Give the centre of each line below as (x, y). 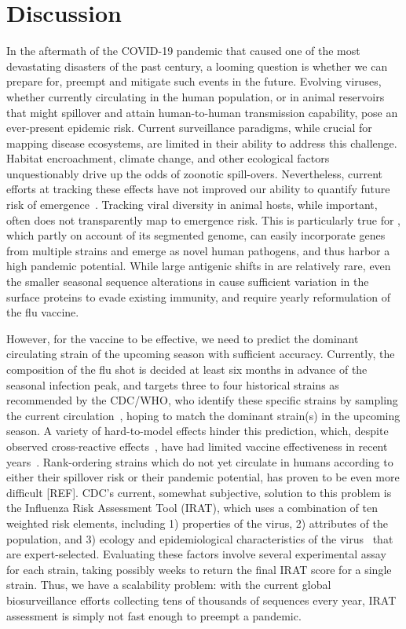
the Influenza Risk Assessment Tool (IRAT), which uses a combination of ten (192, 508)
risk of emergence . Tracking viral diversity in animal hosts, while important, (192, 205)
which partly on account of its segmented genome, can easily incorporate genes (196, 235)
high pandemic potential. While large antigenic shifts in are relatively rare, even (199, 266)
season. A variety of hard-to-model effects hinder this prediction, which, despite (198, 431)
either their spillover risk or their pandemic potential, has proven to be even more (203, 477)
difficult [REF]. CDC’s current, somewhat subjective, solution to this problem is (199, 492)
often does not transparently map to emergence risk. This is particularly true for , (203, 219)
